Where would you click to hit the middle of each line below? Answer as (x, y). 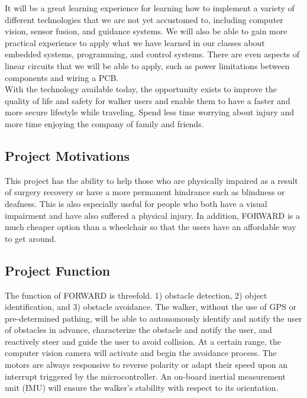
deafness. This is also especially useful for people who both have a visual (136, 203)
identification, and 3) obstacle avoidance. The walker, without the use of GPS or (151, 307)
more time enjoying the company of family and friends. (104, 123)
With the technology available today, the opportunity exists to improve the (141, 89)
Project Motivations (67, 155)
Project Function (58, 270)
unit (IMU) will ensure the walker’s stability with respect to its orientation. (142, 388)
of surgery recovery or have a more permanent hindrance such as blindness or (145, 192)
